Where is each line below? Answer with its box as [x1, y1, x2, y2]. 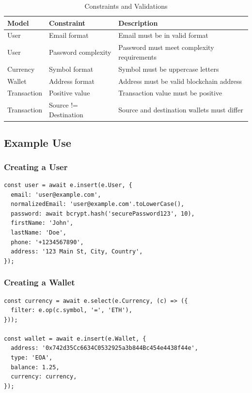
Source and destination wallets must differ [118, 105, 243, 115]
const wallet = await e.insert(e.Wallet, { [4, 335, 146, 342]
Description [118, 17, 158, 28]
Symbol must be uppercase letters [118, 63, 219, 74]
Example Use [4, 135, 71, 150]
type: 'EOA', [11, 354, 53, 362]
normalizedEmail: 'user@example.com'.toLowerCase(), [11, 201, 185, 208]
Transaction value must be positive [118, 88, 222, 98]
